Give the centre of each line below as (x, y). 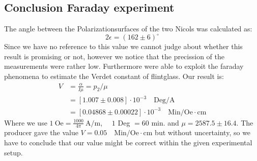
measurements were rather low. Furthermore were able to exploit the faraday (124, 66)
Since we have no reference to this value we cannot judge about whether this (123, 46)
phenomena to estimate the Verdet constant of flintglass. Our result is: (114, 76)
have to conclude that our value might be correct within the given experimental (128, 143)
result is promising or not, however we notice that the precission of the (114, 56)
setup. (13, 152)
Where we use (26, 122)
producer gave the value (41, 132)
